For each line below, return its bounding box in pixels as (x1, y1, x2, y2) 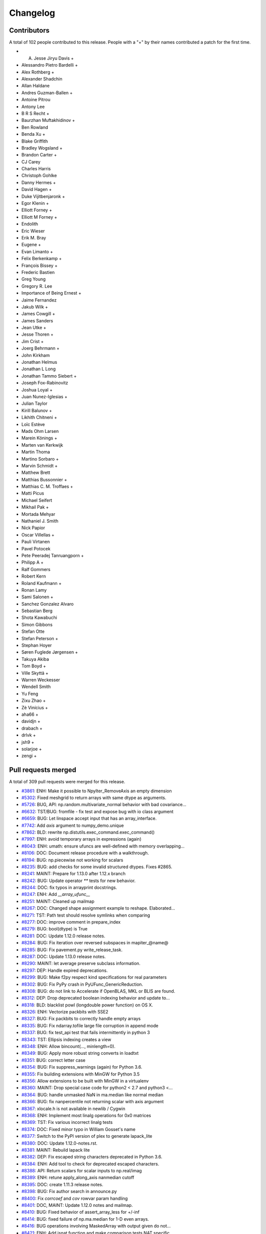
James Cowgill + (21, 311, 56, 317)
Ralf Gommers (21, 566, 51, 572)
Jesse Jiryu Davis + (33, 55, 74, 61)
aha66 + (21, 711, 39, 717)
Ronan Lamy (21, 587, 47, 593)
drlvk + (21, 732, 36, 738)
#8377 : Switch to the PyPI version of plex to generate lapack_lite (21, 1133, 153, 1139)
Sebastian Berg (21, 608, 53, 614)
